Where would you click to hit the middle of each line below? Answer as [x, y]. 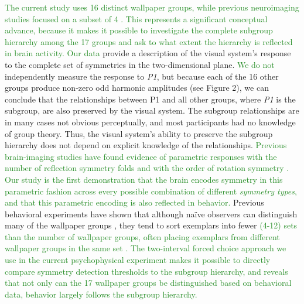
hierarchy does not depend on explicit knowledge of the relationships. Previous [146, 145]
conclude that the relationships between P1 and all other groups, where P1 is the [150, 99]
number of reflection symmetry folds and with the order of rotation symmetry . [147, 168]
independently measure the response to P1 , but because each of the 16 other [142, 76]
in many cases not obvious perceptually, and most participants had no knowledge [150, 122]
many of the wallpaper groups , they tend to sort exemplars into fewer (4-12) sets [151, 225]
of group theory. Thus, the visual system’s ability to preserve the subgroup [139, 133]
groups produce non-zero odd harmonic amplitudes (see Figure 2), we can [137, 88]
